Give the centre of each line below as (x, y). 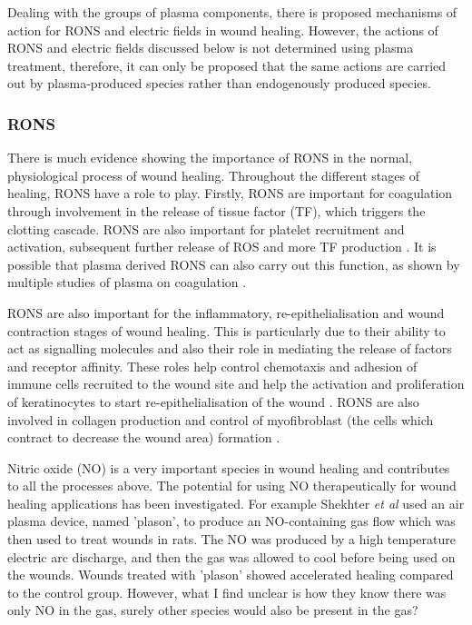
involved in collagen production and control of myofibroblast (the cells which (221, 419)
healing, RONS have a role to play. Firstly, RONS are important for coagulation (230, 193)
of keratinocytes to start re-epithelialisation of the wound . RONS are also (213, 401)
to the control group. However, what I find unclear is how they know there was (227, 592)
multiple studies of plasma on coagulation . (127, 282)
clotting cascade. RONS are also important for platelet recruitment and (206, 228)
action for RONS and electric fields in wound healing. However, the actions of (223, 30)
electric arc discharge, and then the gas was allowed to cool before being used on (231, 556)
